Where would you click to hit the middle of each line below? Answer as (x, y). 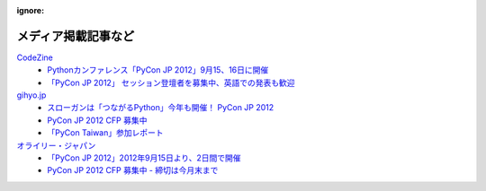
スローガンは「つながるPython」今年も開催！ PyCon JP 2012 (161, 108)
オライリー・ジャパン (56, 145)
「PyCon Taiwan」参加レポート (105, 133)
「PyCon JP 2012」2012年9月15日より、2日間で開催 (144, 158)
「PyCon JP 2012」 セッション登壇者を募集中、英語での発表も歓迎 (171, 82)
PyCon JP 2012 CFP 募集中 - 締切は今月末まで (133, 170)
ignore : (31, 10)
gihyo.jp (31, 95)
